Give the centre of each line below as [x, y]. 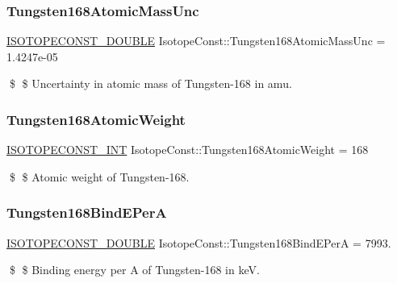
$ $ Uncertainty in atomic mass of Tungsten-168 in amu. [150, 83]
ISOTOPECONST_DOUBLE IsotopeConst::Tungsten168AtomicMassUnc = [196, 41]
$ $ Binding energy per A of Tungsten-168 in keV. [134, 270]
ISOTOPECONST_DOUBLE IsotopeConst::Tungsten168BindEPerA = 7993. [199, 242]
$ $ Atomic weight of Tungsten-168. [99, 176]
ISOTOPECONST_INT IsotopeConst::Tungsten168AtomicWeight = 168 [188, 150]
